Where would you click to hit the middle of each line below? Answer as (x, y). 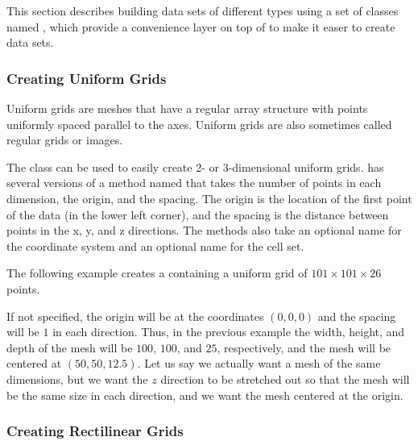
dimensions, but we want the (77, 378)
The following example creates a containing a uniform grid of (157, 273)
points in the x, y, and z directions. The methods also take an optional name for (204, 230)
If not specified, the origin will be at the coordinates (135, 316)
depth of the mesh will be (70, 347)
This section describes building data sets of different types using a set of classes (203, 10)
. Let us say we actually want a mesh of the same (259, 363)
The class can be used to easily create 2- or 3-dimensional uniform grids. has (195, 166)
